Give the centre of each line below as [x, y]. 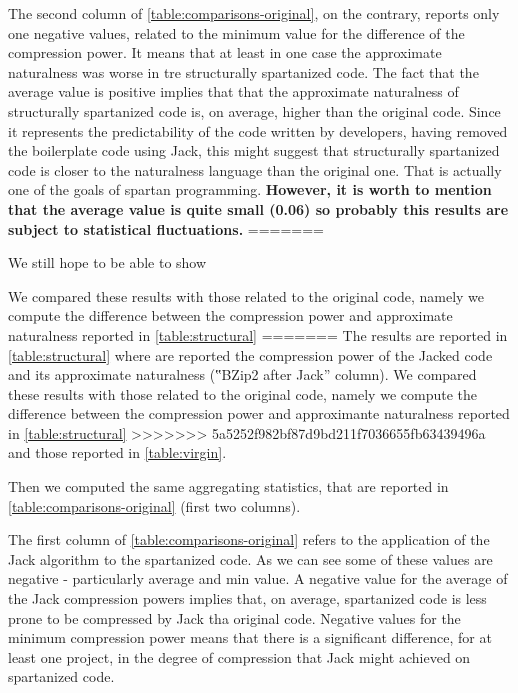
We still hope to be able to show [107, 262]
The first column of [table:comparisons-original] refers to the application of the [249, 539]
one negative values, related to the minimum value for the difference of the [236, 32]
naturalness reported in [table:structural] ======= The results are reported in [258, 334]
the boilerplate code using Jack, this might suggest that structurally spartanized [254, 150]
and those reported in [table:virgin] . [117, 452]
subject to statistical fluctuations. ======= [166, 228]
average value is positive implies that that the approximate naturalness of [233, 91]
